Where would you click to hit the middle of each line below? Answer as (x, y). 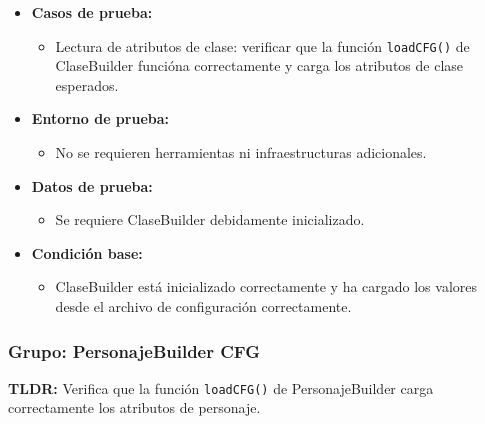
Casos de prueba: (92, 12)
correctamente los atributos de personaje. (134, 407)
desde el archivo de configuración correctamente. (203, 306)
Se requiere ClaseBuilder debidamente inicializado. (210, 219)
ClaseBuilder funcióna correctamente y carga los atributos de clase (259, 65)
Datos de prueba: (92, 185)
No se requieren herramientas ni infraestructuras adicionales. (241, 152)
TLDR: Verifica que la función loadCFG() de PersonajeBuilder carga (221, 387)
